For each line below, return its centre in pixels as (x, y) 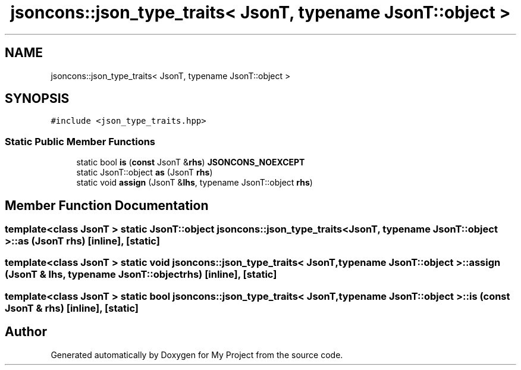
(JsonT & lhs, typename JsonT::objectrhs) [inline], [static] (141, 275)
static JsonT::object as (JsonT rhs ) (145, 173)
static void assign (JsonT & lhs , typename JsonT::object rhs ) (194, 183)
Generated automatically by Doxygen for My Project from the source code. (197, 355)
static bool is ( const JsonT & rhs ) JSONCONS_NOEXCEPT (191, 162)
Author (26, 332)
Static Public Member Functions (80, 141)
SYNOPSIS (37, 99)
